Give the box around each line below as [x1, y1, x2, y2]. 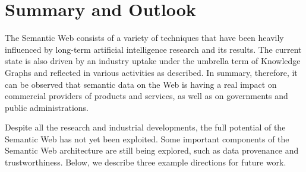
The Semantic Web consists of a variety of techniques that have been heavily [5, 31, 284, 44]
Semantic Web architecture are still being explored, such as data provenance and [5, 144, 299, 157]
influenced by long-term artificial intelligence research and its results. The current [5, 43, 302, 55]
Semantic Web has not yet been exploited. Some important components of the [5, 132, 289, 145]
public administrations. [5, 101, 89, 113]
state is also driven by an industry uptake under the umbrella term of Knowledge [5, 55, 301, 67]
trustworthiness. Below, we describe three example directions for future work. [5, 156, 286, 168]
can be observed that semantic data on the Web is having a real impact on [5, 78, 277, 90]
